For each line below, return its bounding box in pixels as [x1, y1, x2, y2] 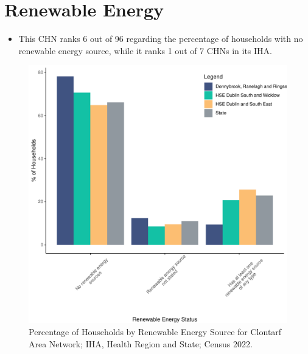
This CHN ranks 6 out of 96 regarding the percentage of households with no [18, 32, 303, 45]
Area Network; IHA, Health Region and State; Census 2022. [29, 337, 253, 350]
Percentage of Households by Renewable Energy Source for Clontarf [29, 325, 282, 338]
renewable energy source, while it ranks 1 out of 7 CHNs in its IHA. [18, 44, 272, 57]
